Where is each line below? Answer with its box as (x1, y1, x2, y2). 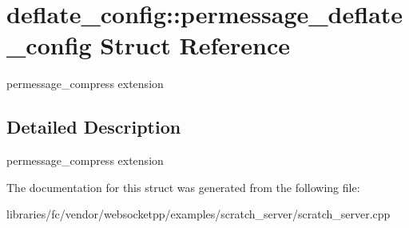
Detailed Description (6, 114, 181, 139)
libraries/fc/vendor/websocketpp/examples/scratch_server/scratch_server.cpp (6, 206, 391, 222)
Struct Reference (100, 29, 290, 62)
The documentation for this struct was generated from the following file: (6, 178, 360, 195)
